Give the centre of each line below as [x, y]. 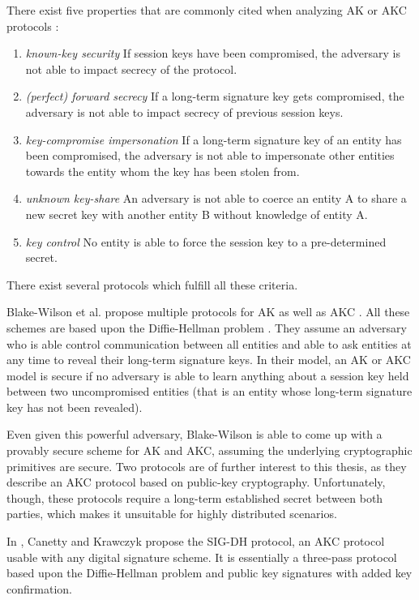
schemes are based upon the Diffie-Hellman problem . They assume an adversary [207, 327]
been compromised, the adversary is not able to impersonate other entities [210, 155]
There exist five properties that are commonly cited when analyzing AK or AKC [207, 10]
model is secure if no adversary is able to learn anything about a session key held [208, 375]
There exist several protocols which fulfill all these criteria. [152, 284]
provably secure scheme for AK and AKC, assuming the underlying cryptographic [209, 450]
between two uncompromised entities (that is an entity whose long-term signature [209, 391]
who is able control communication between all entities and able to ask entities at [209, 343]
